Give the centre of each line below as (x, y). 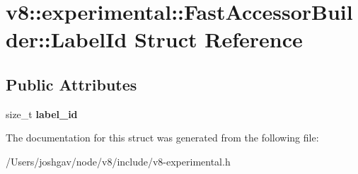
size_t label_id (42, 114)
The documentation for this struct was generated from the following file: (162, 138)
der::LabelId (67, 39)
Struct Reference (219, 39)
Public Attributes (71, 84)
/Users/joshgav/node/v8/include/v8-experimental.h (118, 161)
